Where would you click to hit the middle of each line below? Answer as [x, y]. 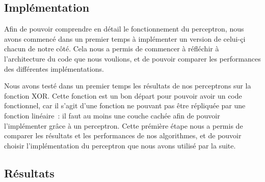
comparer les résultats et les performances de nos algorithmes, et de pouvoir [123, 135]
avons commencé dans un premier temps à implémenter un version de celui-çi [125, 38]
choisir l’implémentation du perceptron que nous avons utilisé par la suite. [120, 145]
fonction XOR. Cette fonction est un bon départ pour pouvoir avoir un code [123, 95]
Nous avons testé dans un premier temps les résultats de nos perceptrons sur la [128, 86]
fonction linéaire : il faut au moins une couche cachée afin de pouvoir [112, 115]
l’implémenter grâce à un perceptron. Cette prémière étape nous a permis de [124, 125]
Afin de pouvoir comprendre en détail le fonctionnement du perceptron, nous [124, 29]
